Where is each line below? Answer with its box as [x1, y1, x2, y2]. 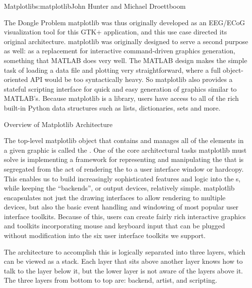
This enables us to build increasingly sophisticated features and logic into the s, [4, 173, 241, 183]
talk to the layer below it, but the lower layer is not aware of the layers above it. [4, 265, 243, 275]
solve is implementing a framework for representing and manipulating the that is [4, 154, 244, 164]
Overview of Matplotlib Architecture [4, 119, 113, 129]
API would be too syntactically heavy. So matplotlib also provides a [30, 74, 233, 84]
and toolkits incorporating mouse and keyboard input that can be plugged [4, 221, 225, 231]
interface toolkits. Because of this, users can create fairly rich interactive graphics [4, 211, 246, 221]
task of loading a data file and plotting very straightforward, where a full [4, 64, 221, 75]
